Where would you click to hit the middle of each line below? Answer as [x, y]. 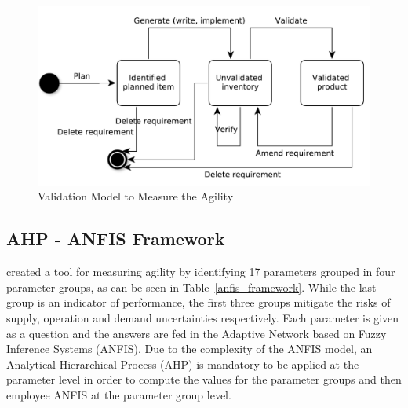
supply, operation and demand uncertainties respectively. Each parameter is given [203, 317]
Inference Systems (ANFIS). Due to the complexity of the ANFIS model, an [189, 349]
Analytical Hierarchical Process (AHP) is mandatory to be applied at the [183, 364]
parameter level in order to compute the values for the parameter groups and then [204, 379]
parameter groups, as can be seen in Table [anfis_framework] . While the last [191, 287]
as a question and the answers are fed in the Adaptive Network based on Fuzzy [197, 333]
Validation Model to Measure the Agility [136, 196]
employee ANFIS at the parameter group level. [119, 394]
